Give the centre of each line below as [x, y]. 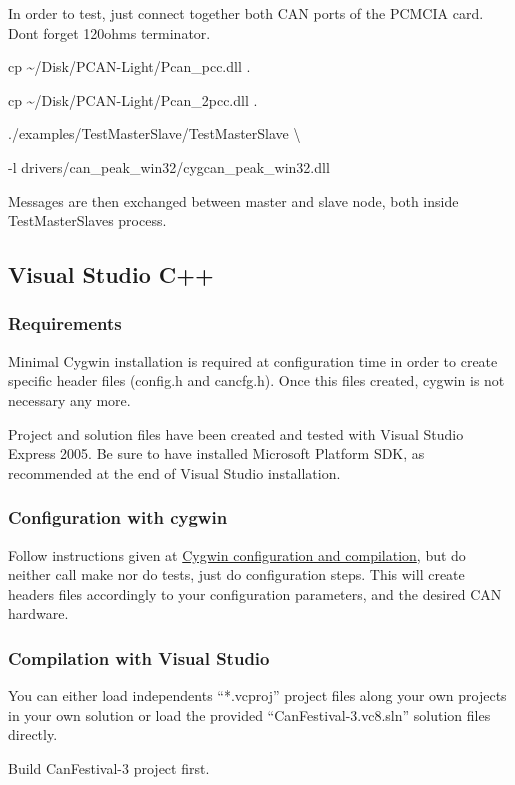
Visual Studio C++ [111, 274]
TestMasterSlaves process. [87, 220]
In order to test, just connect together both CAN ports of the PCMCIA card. [246, 13]
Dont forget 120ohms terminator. [109, 32]
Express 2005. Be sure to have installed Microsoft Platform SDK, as [216, 453]
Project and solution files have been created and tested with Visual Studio [236, 433]
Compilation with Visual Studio [139, 657]
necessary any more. [69, 399]
